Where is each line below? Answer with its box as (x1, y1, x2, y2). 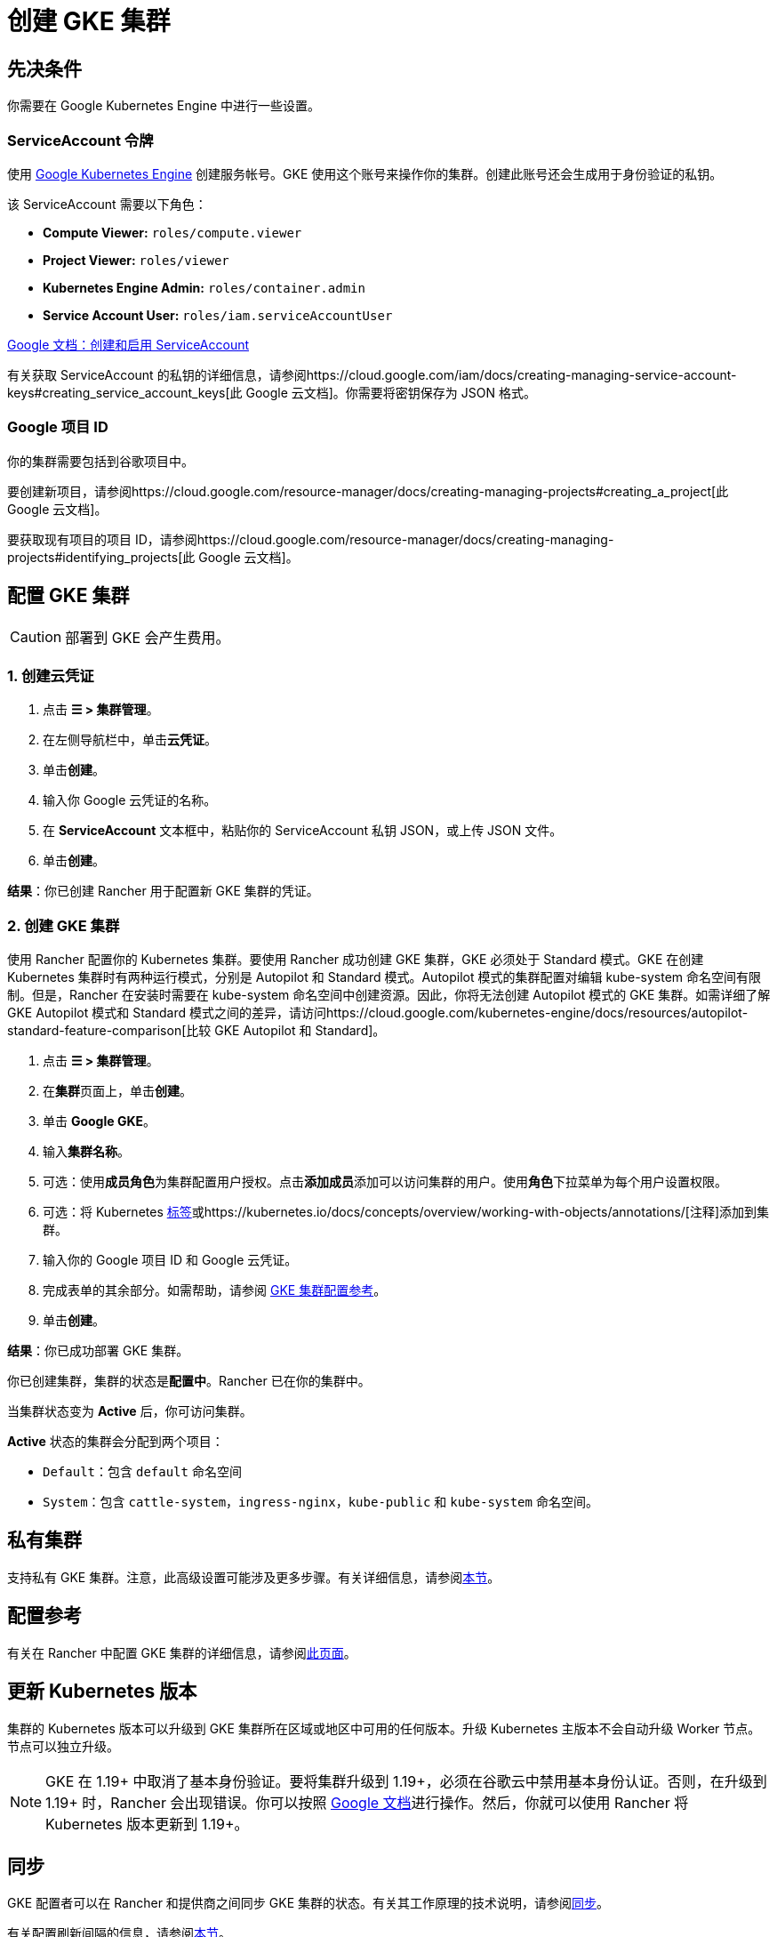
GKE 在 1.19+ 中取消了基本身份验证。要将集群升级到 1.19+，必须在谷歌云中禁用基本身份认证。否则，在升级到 (45, 1772, 767, 1790)
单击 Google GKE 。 (43, 1113, 156, 1129)
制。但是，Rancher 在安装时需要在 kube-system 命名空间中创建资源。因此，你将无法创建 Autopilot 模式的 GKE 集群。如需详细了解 (7, 987, 771, 1003)
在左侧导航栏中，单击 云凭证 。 (43, 732, 217, 748)
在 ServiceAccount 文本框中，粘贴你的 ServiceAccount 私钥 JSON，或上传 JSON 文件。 (43, 823, 563, 839)
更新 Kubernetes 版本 (7, 1680, 197, 1703)
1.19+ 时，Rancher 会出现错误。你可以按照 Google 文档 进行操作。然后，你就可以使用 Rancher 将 (45, 1793, 689, 1812)
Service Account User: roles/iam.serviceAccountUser (43, 307, 393, 323)
